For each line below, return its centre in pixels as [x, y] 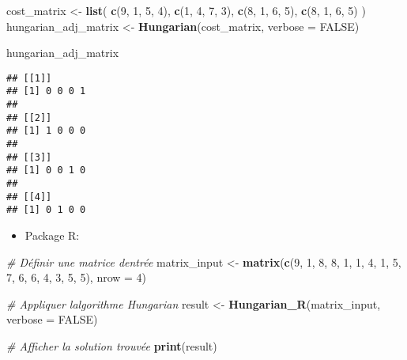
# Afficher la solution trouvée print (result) [112, 345]
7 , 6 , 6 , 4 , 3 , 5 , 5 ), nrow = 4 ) [77, 277]
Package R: [52, 235]
